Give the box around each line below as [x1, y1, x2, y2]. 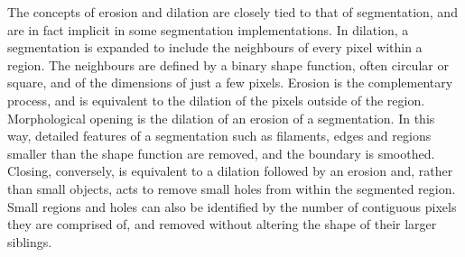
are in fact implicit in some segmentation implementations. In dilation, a [7, 20, 409, 39]
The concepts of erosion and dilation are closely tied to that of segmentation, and [7, 3, 458, 21]
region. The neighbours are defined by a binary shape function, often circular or [7, 55, 449, 74]
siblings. [7, 232, 52, 251]
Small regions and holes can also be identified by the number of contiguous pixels [7, 197, 457, 216]
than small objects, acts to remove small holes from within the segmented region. [7, 179, 456, 197]
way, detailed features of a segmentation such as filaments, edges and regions [7, 126, 432, 145]
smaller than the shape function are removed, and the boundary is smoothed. [7, 143, 435, 162]
